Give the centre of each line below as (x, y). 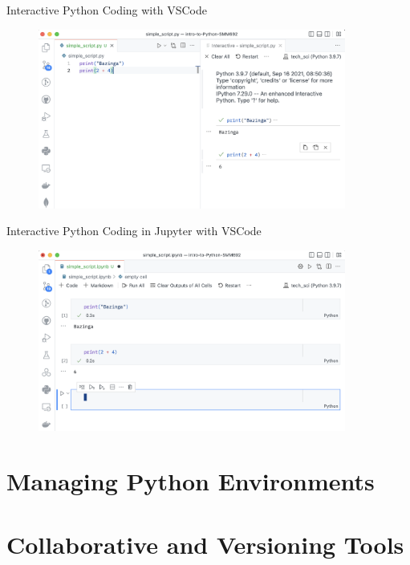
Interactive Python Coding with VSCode (107, 10)
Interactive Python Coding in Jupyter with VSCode (134, 231)
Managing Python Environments (191, 481)
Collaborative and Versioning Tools (205, 544)
